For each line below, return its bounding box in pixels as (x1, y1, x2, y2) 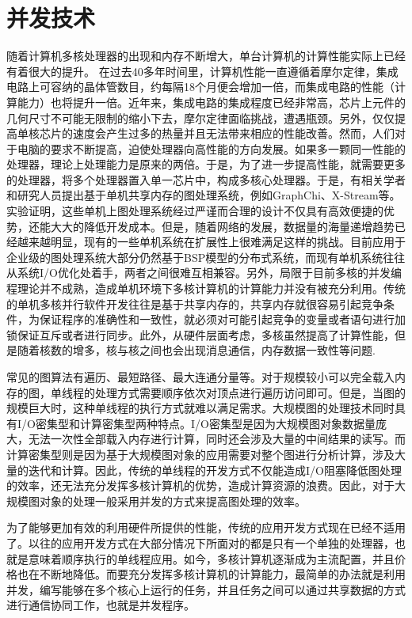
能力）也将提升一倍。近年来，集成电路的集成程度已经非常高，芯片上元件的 (17, 93, 406, 110)
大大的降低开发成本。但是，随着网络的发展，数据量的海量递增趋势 (50, 218, 395, 234)
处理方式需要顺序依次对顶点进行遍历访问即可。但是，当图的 (94, 384, 406, 400)
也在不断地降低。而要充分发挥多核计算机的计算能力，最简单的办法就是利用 (17, 566, 406, 582)
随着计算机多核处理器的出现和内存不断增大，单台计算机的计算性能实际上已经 (6, 47, 406, 64)
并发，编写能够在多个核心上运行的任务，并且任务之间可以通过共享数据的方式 (6, 581, 406, 597)
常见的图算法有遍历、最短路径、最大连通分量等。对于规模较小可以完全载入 (6, 369, 395, 385)
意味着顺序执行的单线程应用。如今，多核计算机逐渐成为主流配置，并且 (28, 550, 395, 567)
